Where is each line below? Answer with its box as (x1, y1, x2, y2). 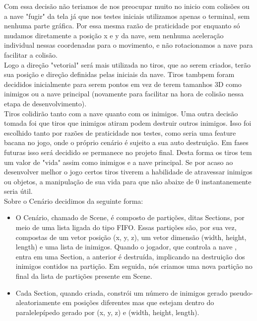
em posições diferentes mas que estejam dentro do (63, 297, 214, 308)
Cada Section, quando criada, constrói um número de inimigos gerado (15, 287, 228, 298)
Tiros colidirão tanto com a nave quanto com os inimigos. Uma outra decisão (4, 108, 238, 118)
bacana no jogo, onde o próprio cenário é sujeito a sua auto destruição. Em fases (4, 137, 249, 148)
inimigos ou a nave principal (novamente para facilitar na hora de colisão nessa (4, 88, 244, 99)
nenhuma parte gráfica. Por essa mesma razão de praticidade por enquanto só (4, 20, 240, 31)
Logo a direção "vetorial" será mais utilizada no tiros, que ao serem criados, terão (4, 59, 251, 70)
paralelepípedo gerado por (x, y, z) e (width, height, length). (15, 307, 199, 317)
